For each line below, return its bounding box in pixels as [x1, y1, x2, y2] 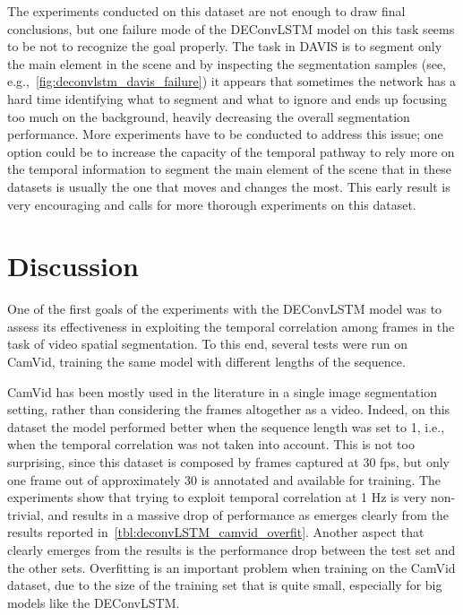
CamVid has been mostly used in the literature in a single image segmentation [7, 382, 437, 401]
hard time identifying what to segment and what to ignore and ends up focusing [7, 89, 448, 108]
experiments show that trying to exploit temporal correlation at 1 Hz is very [7, 488, 427, 507]
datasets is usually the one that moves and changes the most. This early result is [7, 177, 450, 195]
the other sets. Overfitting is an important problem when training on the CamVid [7, 558, 456, 576]
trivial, [7, 505, 44, 524]
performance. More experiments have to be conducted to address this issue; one [7, 125, 443, 143]
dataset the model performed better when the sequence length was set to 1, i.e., [7, 417, 445, 436]
